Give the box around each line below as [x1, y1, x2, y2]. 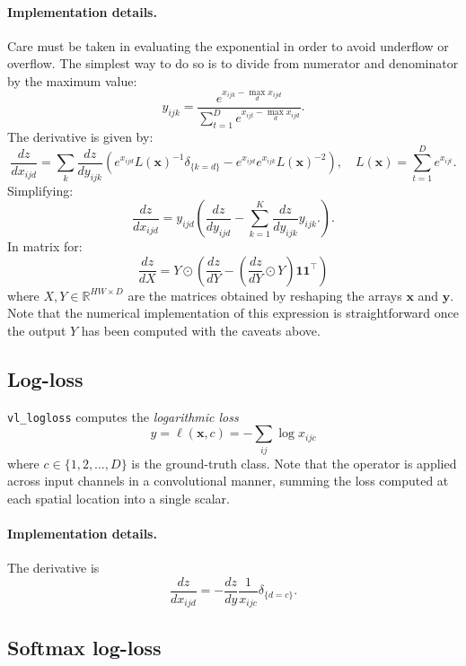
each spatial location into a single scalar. [7, 488, 230, 507]
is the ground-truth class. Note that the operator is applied [131, 453, 457, 472]
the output [7, 321, 66, 339]
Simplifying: [7, 180, 74, 199]
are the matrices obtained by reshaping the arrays [127, 285, 402, 304]
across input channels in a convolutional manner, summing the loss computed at [7, 471, 449, 490]
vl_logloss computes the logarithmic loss [7, 407, 239, 425]
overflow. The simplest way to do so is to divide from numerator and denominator [7, 54, 459, 73]
